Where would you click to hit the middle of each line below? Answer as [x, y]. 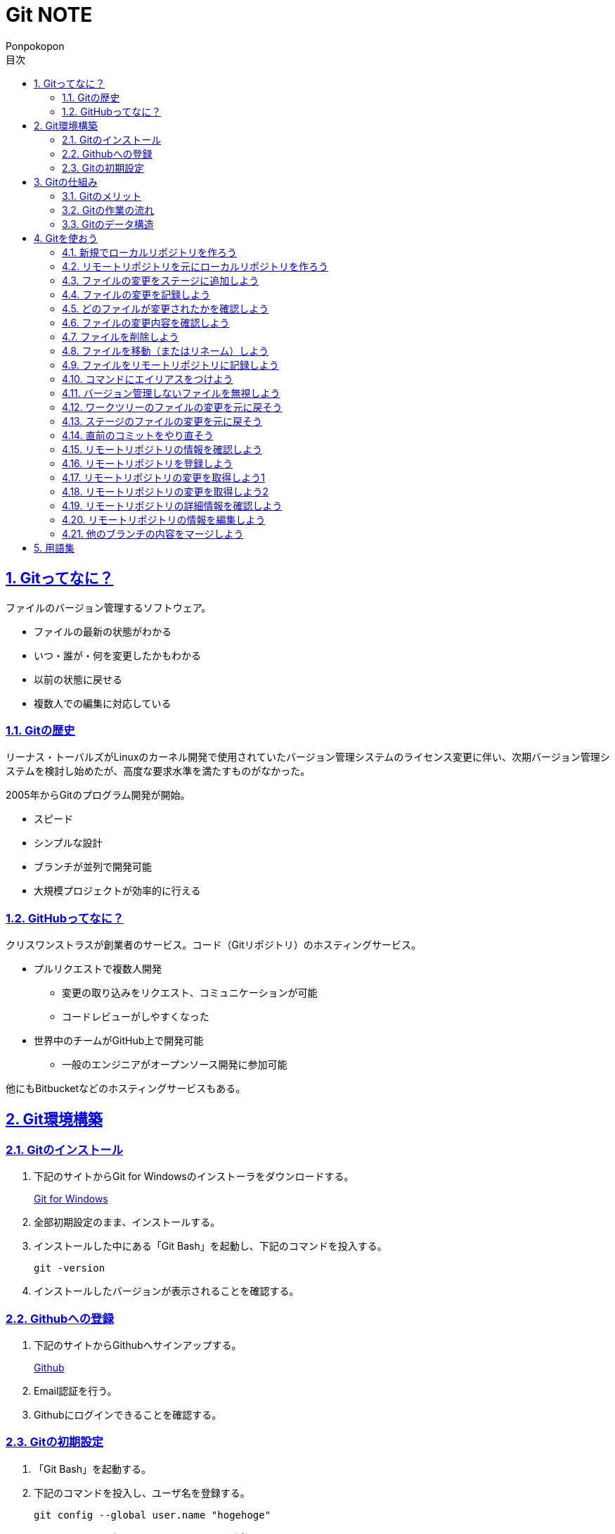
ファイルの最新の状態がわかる [103, 631]
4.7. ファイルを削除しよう [121, 336]
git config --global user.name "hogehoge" [153, 1515]
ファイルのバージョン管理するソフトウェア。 [109, 607]
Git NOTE [49, 15]
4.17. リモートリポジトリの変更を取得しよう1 [163, 477]
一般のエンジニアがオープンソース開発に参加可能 [175, 1065]
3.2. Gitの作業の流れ [108, 210]
